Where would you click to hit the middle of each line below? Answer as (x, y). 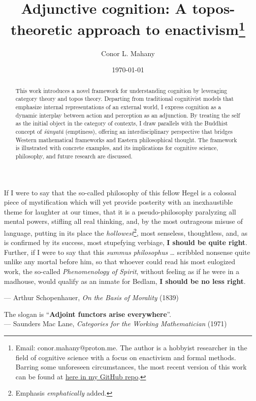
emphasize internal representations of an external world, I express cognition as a (118, 107)
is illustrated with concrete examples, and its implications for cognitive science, (117, 148)
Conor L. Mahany (128, 53)
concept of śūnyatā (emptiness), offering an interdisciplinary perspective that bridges (124, 131)
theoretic (41, 29)
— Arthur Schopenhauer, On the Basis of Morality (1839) (91, 297)
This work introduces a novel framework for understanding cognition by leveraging (121, 90)
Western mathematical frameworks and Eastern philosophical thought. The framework (126, 139)
